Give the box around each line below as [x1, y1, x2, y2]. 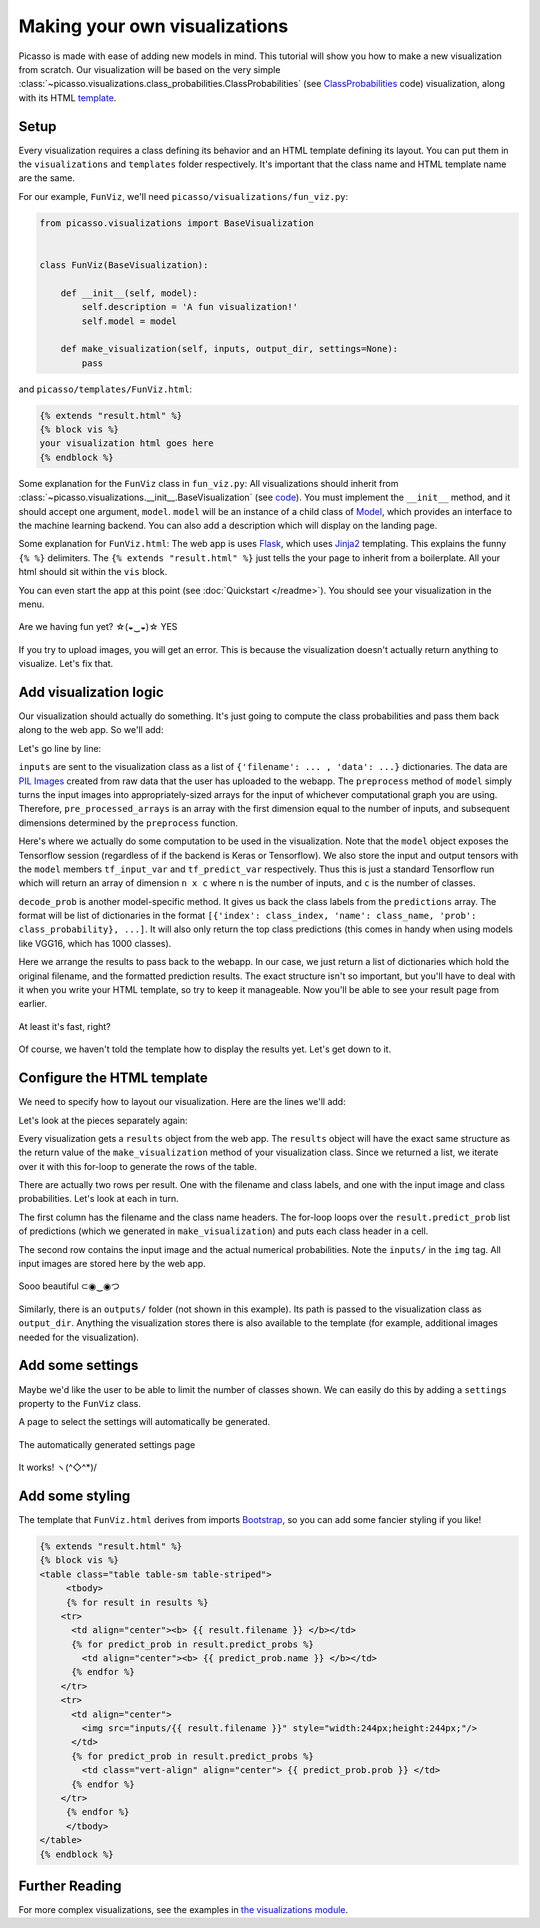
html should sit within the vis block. [18, 566, 168, 578]
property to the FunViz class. [18, 1397, 142, 1409]
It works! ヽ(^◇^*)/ [18, 1461, 97, 1474]
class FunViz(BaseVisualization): [39, 259, 209, 270]
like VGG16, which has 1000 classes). [18, 937, 172, 949]
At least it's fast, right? [18, 1020, 112, 1032]
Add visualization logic [18, 683, 164, 700]
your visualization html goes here [39, 438, 214, 449]
